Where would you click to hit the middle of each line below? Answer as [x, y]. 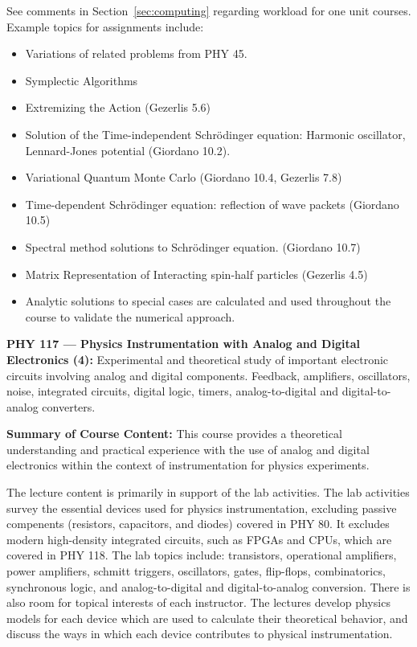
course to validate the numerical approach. [130, 316]
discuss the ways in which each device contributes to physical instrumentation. [200, 634]
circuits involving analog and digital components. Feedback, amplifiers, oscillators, [208, 375]
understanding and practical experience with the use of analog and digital [188, 449]
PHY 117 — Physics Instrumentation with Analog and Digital [183, 344]
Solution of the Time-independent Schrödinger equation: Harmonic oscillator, [215, 134]
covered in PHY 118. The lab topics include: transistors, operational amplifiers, [202, 555]
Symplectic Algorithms [82, 80]
